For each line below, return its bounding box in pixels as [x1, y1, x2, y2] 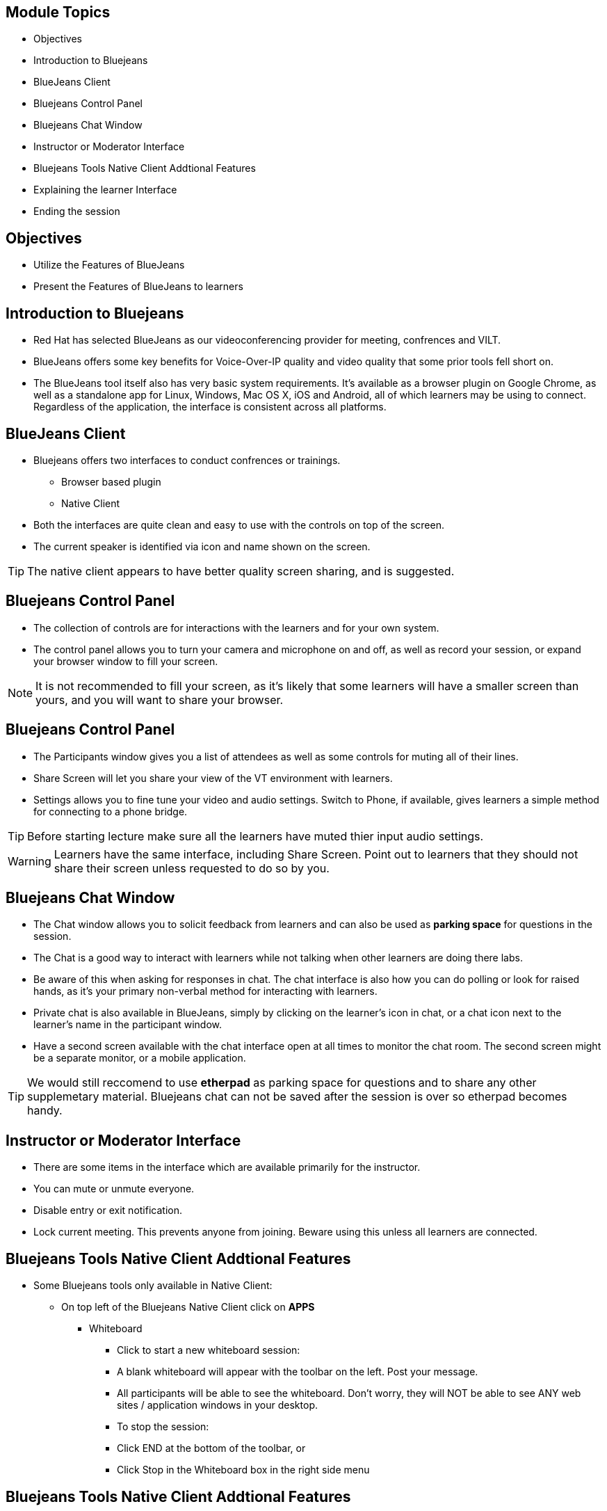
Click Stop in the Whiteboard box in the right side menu [117, 1464, 370, 1476]
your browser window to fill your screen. [33, 655, 218, 667]
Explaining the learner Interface [33, 184, 177, 196]
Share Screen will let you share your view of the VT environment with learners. [33, 772, 393, 784]
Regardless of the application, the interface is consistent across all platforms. [33, 401, 387, 413]
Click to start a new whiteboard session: [117, 1344, 300, 1357]
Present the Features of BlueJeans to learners [33, 280, 243, 293]
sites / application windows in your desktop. [117, 1399, 318, 1412]
